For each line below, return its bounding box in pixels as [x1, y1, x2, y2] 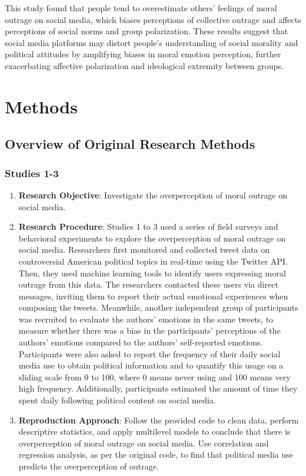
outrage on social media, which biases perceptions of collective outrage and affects [5, 13, 301, 25]
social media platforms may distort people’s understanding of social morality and [5, 36, 298, 48]
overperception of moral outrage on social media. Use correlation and [18, 436, 269, 449]
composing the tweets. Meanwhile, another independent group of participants [18, 301, 298, 314]
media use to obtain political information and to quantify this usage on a [18, 359, 284, 371]
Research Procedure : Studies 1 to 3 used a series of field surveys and [18, 220, 278, 233]
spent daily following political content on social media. [18, 394, 216, 406]
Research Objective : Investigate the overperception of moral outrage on [18, 188, 288, 201]
